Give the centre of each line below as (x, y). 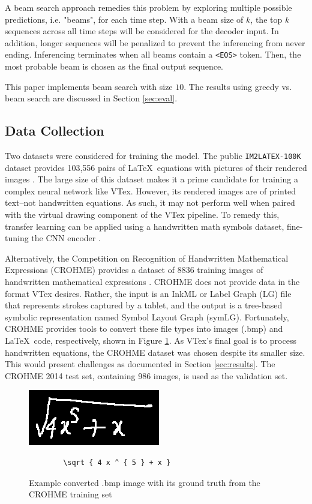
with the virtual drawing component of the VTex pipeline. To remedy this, (142, 214)
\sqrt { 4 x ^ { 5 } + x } (117, 462)
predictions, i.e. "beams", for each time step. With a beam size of (124, 19)
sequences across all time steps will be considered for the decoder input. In (142, 31)
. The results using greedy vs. (238, 86)
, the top (266, 19)
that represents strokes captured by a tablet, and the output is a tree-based (144, 305)
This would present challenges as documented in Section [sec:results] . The (140, 364)
